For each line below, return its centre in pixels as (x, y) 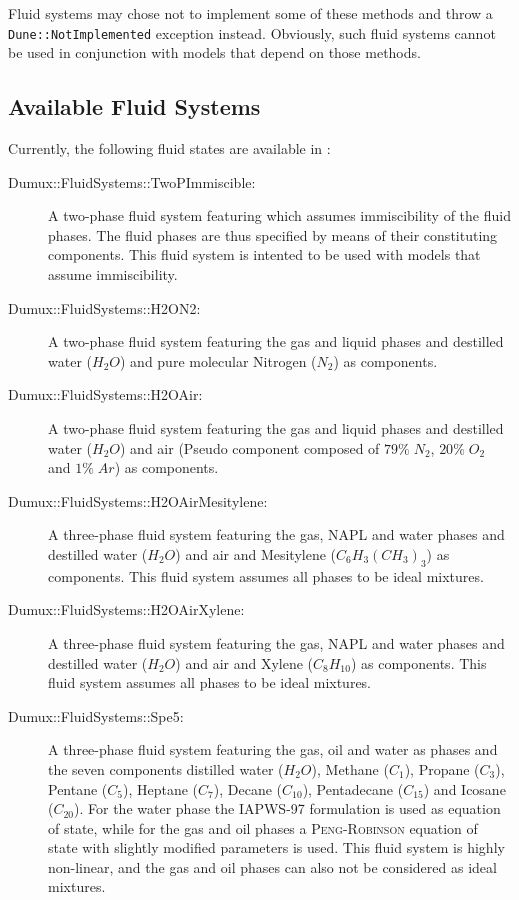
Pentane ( (78, 788)
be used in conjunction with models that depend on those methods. (214, 52)
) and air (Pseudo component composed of (250, 447)
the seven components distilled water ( (166, 768)
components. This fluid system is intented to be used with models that (264, 254)
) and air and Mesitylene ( (256, 553)
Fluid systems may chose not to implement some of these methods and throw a (250, 13)
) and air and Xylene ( (244, 662)
